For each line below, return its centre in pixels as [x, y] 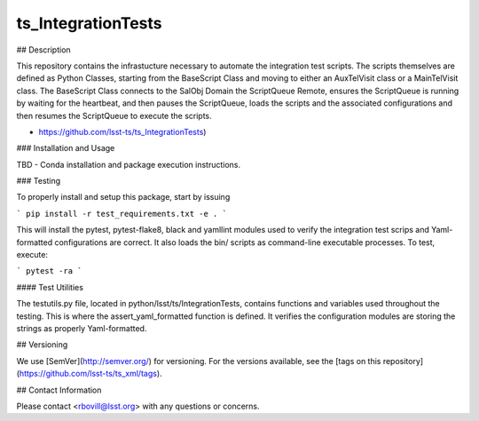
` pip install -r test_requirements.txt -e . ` [122, 214]
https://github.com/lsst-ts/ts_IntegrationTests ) [122, 131]
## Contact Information [59, 390]
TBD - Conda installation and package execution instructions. [129, 164]
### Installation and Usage [66, 148]
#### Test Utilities [50, 287]
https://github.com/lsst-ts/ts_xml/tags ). [91, 374]
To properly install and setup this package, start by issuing [123, 197]
